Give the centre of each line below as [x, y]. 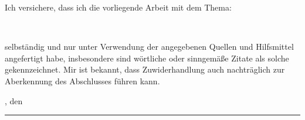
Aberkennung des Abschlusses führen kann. [82, 80]
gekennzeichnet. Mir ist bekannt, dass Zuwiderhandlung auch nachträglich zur [145, 69]
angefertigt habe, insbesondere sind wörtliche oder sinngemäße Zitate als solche [147, 58]
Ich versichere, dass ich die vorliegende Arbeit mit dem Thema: [118, 7]
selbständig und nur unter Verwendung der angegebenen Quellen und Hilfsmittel [149, 47]
